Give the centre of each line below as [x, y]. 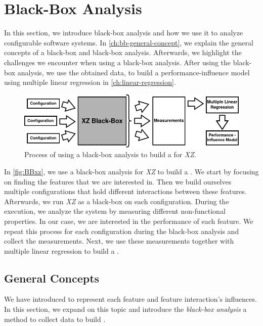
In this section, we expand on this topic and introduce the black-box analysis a [125, 309]
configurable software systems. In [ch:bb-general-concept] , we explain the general [129, 42]
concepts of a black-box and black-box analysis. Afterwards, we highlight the [123, 52]
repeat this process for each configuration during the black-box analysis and [122, 231]
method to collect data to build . [55, 319]
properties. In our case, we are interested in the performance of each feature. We [129, 221]
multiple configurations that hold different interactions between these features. [125, 191]
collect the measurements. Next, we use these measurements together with [119, 241]
